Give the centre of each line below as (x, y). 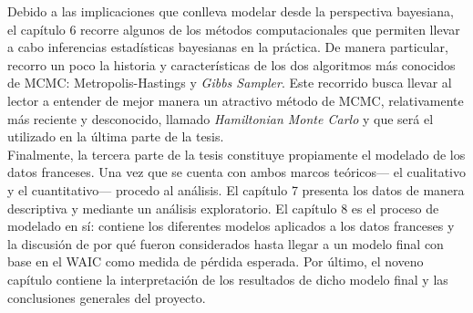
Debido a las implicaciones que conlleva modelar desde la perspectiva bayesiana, (231, 11)
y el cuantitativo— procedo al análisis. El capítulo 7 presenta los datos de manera (236, 189)
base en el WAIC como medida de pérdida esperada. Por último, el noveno (216, 261)
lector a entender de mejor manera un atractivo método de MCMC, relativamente (236, 100)
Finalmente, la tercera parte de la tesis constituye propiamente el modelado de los (236, 154)
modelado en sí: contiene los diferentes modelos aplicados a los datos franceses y (231, 226)
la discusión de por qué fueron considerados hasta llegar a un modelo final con (226, 243)
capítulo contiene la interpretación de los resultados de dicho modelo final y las (228, 279)
